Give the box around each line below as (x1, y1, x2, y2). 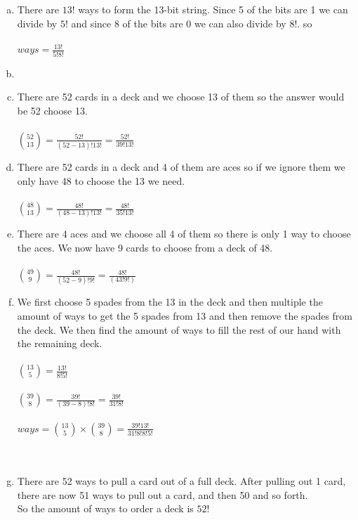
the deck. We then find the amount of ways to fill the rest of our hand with (17, 322, 341, 337)
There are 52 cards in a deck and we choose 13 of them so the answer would (17, 89, 345, 104)
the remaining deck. (17, 336, 102, 351)
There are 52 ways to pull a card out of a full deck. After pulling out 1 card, (17, 474, 346, 488)
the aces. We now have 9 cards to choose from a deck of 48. (17, 240, 273, 254)
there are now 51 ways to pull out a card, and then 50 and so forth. (17, 487, 308, 502)
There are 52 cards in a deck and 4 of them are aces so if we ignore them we (17, 160, 345, 174)
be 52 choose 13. (17, 103, 88, 117)
